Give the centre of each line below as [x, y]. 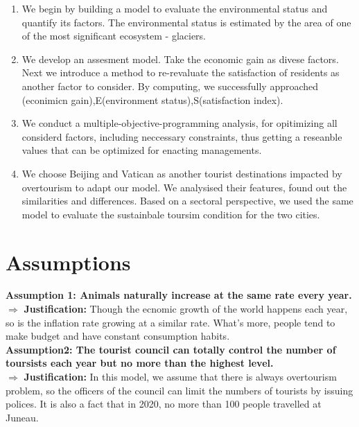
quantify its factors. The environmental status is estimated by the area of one [186, 22]
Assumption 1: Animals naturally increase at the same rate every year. [179, 295]
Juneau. [22, 417]
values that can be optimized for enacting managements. [142, 150]
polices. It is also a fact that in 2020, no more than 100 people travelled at [164, 404]
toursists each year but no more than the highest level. [140, 363]
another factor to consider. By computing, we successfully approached [170, 86]
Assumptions [68, 262]
